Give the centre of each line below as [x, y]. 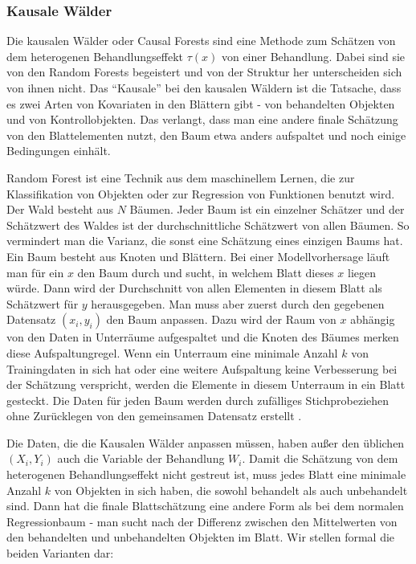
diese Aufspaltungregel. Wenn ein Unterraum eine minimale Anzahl [172, 352]
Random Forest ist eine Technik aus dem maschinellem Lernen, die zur [181, 177]
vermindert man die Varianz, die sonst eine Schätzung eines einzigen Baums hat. [205, 241]
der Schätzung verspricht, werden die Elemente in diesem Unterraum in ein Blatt [206, 384]
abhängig [373, 319]
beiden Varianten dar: [60, 553]
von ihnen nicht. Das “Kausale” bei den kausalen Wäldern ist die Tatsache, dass [204, 88]
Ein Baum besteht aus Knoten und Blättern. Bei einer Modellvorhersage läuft [198, 256]
